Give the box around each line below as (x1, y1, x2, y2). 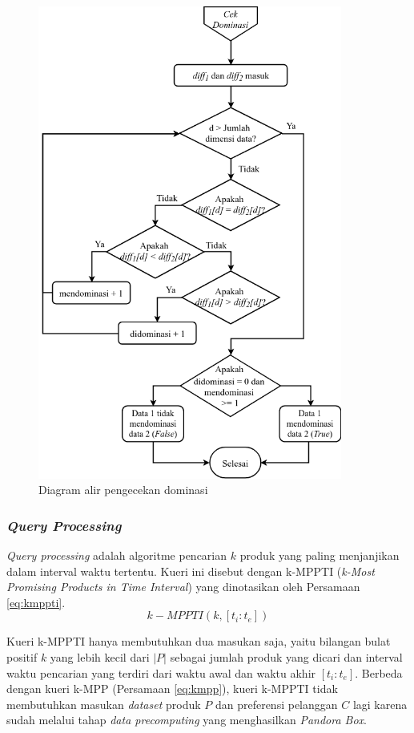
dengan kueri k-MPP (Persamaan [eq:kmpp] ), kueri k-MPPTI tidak (6, 680, 338, 697)
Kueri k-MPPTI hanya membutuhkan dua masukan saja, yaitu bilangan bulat (6, 633, 391, 650)
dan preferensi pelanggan (215, 695, 338, 712)
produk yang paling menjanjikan (239, 547, 400, 564)
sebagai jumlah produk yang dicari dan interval (170, 648, 403, 665)
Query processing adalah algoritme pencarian (6, 547, 227, 564)
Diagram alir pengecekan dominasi (38, 481, 208, 498)
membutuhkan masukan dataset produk (6, 695, 201, 712)
